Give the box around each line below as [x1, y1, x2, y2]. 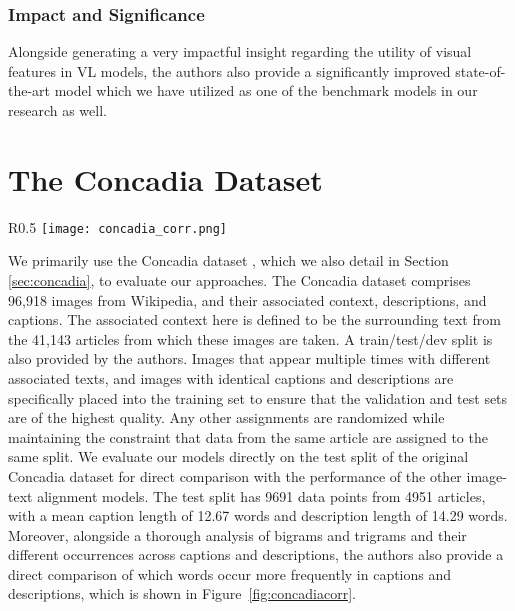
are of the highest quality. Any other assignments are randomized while [8, 407, 445, 428]
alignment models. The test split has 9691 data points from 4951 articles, [37, 485, 486, 506]
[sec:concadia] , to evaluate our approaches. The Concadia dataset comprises [8, 269, 471, 290]
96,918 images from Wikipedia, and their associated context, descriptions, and [8, 289, 487, 310]
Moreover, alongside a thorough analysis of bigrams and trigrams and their [8, 524, 467, 545]
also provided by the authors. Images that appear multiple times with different [8, 348, 491, 369]
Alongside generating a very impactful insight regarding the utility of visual [8, 41, 472, 62]
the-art [8, 80, 51, 101]
